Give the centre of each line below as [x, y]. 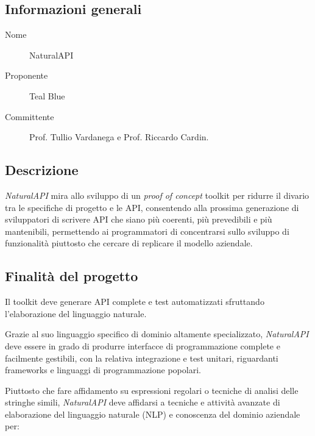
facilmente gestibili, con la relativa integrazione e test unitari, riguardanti [142, 358]
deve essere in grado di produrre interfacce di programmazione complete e [143, 345]
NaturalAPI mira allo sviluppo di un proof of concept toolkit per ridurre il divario [157, 195]
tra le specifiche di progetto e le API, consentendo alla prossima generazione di [152, 207]
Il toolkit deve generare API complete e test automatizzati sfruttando [135, 302]
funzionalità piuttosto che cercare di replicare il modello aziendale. [129, 243]
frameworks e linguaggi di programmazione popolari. [103, 370]
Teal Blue [47, 95]
